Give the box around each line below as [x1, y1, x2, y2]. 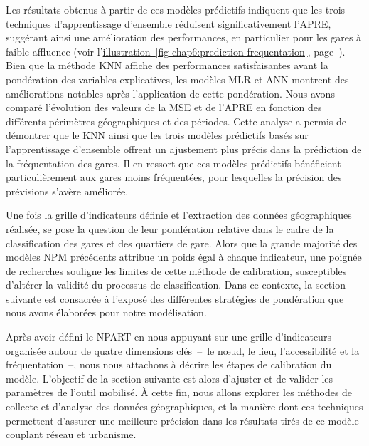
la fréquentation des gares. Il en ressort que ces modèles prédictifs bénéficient [6, 155, 341, 170]
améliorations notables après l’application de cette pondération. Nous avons [6, 85, 335, 100]
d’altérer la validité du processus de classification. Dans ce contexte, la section [6, 277, 346, 292]
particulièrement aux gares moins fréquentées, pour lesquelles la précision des [6, 170, 342, 185]
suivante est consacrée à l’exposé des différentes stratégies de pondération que [6, 291, 344, 306]
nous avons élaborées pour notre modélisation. [6, 305, 207, 320]
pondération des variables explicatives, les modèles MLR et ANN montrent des [6, 71, 349, 86]
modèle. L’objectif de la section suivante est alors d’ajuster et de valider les [6, 370, 333, 385]
